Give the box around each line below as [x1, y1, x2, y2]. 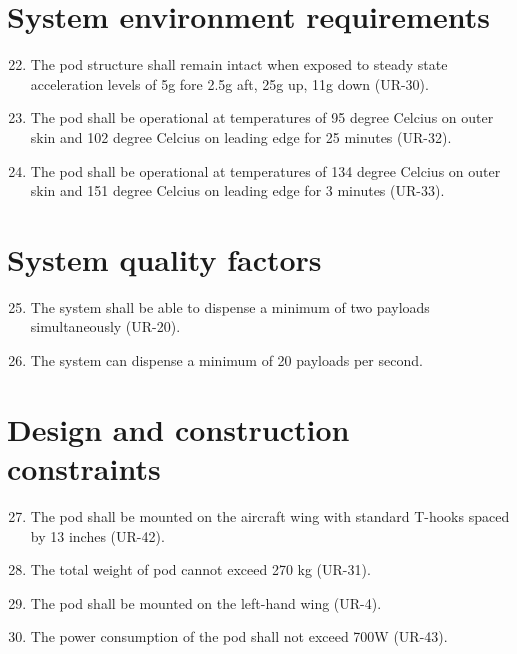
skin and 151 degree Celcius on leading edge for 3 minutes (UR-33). [30, 180, 445, 201]
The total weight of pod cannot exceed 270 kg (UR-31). [30, 559, 371, 580]
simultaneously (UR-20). [30, 316, 181, 337]
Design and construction [7, 408, 350, 449]
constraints [7, 447, 161, 488]
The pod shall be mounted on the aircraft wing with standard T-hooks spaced [30, 505, 510, 526]
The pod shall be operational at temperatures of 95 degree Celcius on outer [30, 107, 494, 128]
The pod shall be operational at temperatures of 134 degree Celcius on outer [30, 160, 501, 181]
